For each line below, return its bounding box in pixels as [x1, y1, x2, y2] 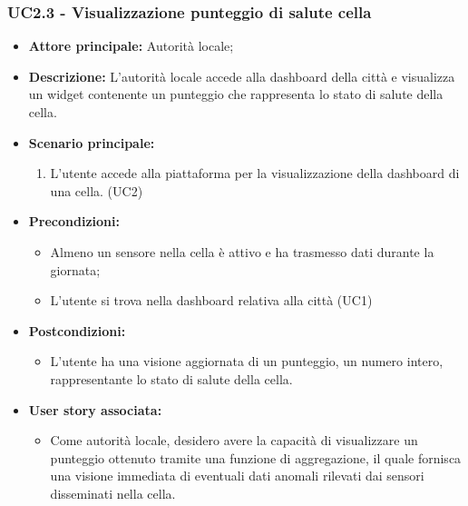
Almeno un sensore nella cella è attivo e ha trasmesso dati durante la [50, 242, 434, 261]
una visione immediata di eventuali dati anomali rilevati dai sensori [50, 466, 424, 485]
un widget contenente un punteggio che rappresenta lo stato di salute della [28, 84, 444, 104]
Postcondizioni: [28, 321, 126, 340]
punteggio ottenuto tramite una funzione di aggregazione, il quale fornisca [50, 448, 462, 467]
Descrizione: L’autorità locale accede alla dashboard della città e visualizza [28, 66, 455, 85]
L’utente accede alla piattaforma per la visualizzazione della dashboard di [50, 164, 460, 183]
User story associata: [28, 400, 162, 419]
